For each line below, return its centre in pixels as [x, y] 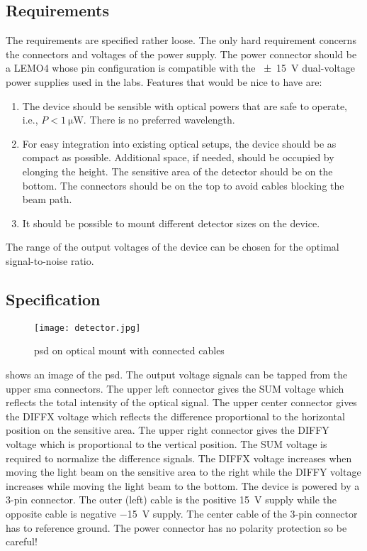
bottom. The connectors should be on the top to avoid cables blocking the [183, 185]
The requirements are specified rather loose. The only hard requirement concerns [181, 40]
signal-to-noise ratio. [50, 260]
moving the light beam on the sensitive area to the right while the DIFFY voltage [183, 472]
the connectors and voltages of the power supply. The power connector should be [181, 54]
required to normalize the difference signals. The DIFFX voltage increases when [179, 458]
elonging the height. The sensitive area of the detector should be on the [177, 171]
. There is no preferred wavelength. [159, 120]
